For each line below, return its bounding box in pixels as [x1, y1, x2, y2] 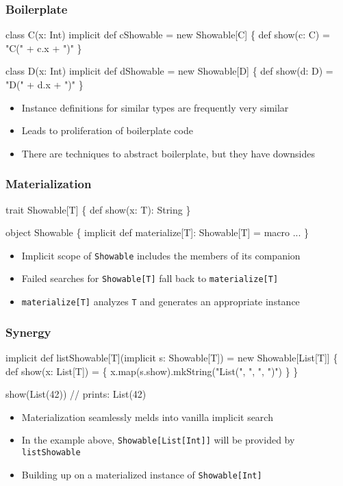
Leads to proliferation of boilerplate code [21, 123, 193, 138]
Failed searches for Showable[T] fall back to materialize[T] [21, 271, 279, 285]
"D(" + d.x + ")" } [5, 77, 84, 91]
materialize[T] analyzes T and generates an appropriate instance [21, 294, 300, 309]
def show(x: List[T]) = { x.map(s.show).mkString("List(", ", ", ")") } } [5, 363, 298, 378]
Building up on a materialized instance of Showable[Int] [21, 467, 262, 481]
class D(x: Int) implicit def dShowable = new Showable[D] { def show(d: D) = [5, 64, 333, 78]
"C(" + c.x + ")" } [5, 40, 82, 55]
